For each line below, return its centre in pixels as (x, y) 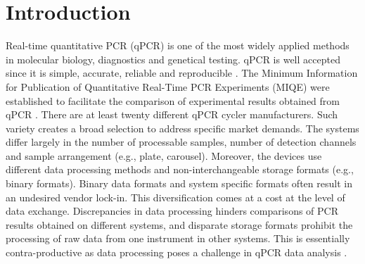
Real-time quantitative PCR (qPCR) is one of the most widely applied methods (178, 45)
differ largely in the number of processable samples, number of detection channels (181, 142)
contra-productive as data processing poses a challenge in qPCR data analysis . (177, 252)
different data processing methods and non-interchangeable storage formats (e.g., (180, 169)
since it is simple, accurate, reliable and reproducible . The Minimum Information (182, 73)
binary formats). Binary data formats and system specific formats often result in (179, 183)
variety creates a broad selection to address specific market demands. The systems (182, 128)
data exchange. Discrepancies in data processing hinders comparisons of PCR (172, 211)
